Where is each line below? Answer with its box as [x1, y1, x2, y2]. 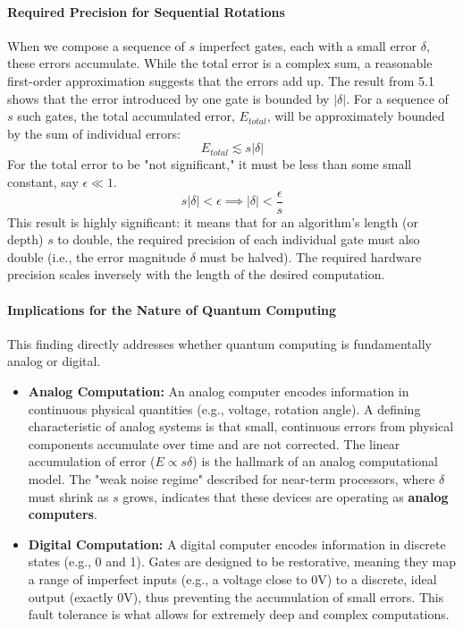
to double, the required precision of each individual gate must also [57, 230, 420, 249]
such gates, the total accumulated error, [17, 106, 235, 125]
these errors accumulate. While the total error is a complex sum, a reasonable [7, 54, 433, 72]
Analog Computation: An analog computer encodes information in [28, 381, 409, 400]
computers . [28, 505, 97, 523]
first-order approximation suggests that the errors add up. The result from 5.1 [7, 71, 435, 89]
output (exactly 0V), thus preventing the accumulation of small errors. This [28, 587, 444, 606]
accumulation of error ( [28, 452, 156, 471]
